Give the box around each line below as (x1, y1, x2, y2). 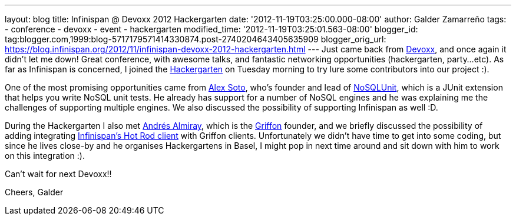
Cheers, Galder (5, 187, 64, 197)
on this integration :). (5, 151, 85, 161)
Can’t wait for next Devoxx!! (5, 169, 112, 179)
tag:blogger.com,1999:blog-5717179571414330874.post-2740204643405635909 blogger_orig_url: (5, 34, 386, 44)
